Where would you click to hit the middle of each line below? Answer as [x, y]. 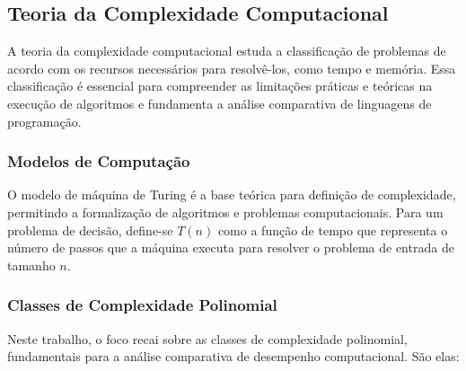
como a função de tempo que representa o [333, 230]
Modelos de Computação [99, 161]
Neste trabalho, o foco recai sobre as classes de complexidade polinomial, [207, 338]
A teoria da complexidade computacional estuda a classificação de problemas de [227, 51]
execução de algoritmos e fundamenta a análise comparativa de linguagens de [220, 103]
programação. [44, 121]
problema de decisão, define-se [90, 230]
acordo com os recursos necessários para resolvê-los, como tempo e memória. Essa [232, 68]
